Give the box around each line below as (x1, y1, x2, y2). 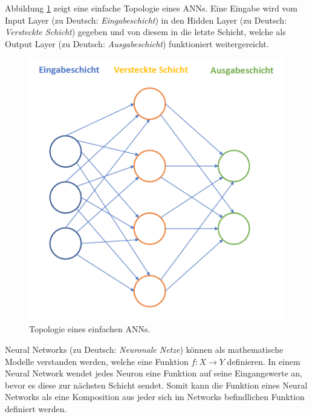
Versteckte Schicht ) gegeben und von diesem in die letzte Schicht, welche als (5, 25, 286, 38)
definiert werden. (5, 402, 67, 415)
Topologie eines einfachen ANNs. (29, 323, 151, 335)
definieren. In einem (227, 355, 301, 367)
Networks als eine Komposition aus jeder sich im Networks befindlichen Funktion (5, 390, 305, 403)
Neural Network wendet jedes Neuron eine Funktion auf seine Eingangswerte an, (5, 367, 302, 379)
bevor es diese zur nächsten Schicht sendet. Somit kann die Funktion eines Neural (5, 378, 308, 391)
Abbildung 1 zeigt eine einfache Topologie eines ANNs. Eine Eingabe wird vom (5, 2, 297, 14)
